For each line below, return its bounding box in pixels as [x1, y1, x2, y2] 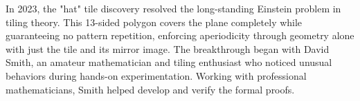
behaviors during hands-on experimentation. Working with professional [6, 68, 307, 82]
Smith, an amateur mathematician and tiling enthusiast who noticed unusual [6, 55, 332, 69]
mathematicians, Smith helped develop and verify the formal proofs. [6, 82, 295, 96]
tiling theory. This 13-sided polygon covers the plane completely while [6, 14, 303, 29]
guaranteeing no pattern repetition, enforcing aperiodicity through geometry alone [6, 28, 354, 43]
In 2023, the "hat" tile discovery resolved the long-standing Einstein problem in [6, 1, 341, 15]
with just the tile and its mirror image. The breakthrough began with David [6, 41, 330, 56]
